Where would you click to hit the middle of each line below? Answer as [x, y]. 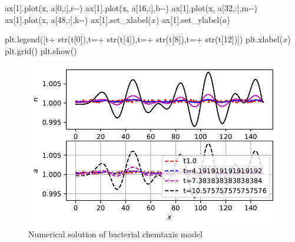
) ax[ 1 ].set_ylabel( [189, 19]
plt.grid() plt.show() [41, 50]
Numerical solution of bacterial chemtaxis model [115, 234]
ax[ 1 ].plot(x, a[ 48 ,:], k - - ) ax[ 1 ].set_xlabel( [78, 19]
